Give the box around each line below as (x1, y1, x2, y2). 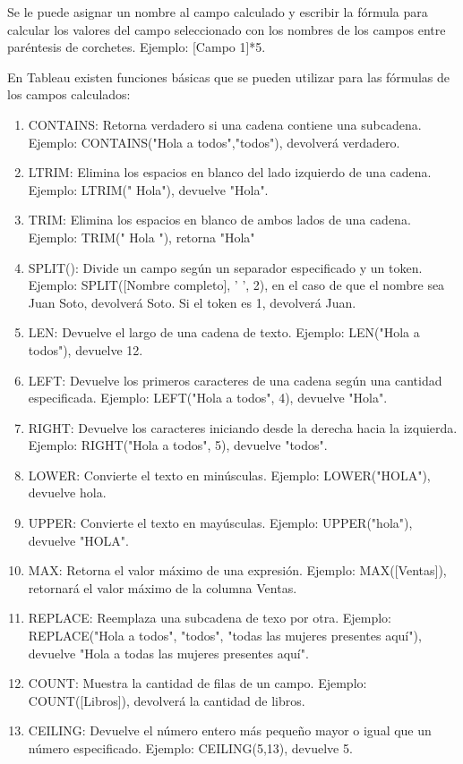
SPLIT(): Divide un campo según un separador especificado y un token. (28, 258, 423, 276)
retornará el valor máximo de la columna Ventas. (28, 578, 297, 597)
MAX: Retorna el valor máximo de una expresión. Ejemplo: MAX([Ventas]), (28, 561, 447, 580)
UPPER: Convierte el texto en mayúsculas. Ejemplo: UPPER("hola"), (28, 514, 413, 532)
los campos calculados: (7, 85, 131, 104)
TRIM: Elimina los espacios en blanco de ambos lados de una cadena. (28, 210, 411, 229)
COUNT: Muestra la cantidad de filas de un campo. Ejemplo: (28, 674, 367, 692)
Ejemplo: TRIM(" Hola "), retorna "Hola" (28, 227, 255, 246)
